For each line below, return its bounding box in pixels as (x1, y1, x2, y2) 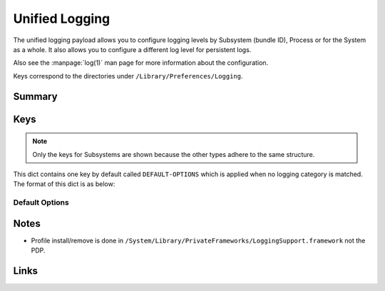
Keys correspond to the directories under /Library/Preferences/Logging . (13, 71, 243, 80)
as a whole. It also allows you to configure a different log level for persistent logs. (13, 45, 252, 53)
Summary (13, 90, 58, 103)
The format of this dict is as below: (13, 180, 115, 188)
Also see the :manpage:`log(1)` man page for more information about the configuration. (13, 58, 269, 67)
